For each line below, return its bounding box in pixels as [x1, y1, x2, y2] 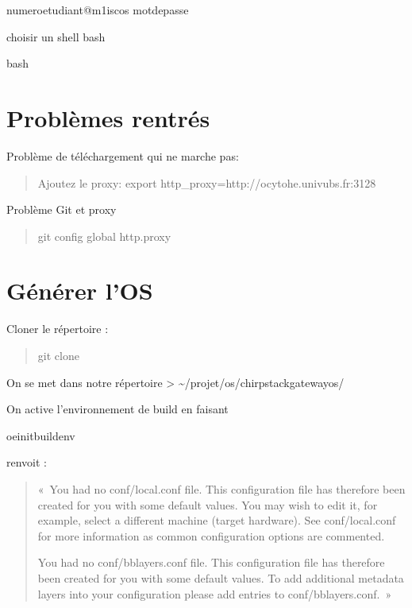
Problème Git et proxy [6, 201, 117, 218]
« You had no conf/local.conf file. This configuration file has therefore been [37, 480, 406, 497]
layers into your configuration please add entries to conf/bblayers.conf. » [37, 585, 392, 602]
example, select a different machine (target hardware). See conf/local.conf [37, 512, 396, 529]
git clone [37, 347, 79, 363]
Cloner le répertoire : [6, 320, 109, 337]
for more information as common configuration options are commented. [37, 527, 385, 544]
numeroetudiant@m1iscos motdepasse [6, 2, 189, 17]
